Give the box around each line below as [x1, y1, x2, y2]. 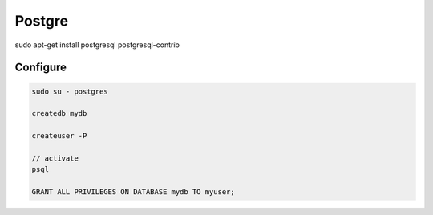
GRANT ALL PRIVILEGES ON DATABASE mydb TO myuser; [31, 188, 236, 197]
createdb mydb [31, 109, 87, 118]
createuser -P [31, 132, 87, 141]
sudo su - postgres [31, 86, 108, 96]
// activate [31, 153, 79, 163]
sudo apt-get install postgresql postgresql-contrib [14, 40, 180, 50]
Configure [14, 61, 67, 74]
